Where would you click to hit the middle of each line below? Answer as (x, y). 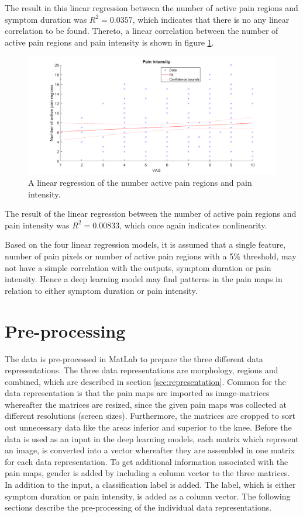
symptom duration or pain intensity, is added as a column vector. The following (148, 496)
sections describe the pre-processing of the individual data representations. (138, 507)
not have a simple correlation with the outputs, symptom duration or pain (138, 267)
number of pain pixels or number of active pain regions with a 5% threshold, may (151, 256)
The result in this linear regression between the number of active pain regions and (151, 8)
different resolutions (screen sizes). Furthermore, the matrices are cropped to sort (150, 416)
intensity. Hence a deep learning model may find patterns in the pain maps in (144, 279)
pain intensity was (37, 225)
